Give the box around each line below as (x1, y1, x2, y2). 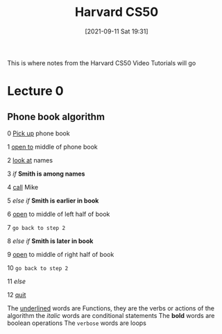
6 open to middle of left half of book (7, 210, 110, 218)
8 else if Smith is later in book (7, 237, 94, 245)
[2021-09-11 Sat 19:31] (85, 27, 148, 35)
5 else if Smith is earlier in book (7, 196, 99, 205)
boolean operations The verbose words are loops (7, 319, 147, 327)
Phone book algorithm (7, 110, 105, 122)
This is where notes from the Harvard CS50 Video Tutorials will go (7, 58, 196, 67)
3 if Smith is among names (7, 169, 85, 178)
